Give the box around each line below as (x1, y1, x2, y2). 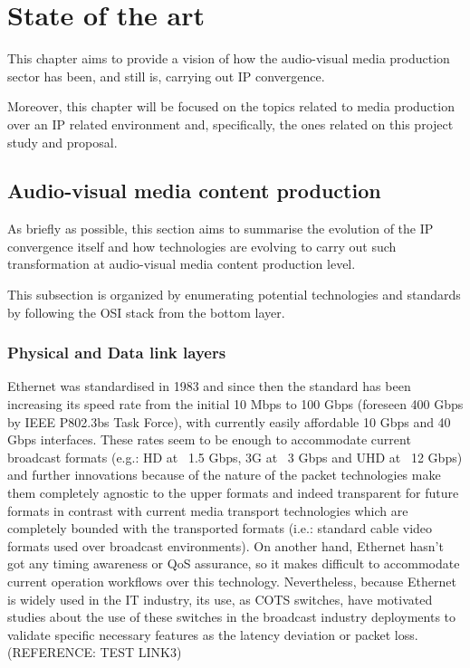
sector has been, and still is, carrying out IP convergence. (7, 66, 325, 85)
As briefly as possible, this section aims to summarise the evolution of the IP (7, 219, 434, 238)
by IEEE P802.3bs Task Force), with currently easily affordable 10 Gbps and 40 (7, 412, 451, 431)
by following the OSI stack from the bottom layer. (7, 302, 285, 321)
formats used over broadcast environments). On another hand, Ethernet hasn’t (7, 536, 444, 555)
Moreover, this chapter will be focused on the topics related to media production (7, 97, 455, 116)
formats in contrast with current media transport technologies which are (7, 501, 408, 520)
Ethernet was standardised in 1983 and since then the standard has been (7, 377, 411, 396)
